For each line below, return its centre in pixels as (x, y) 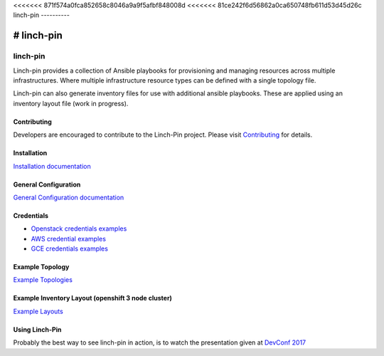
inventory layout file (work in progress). (71, 103)
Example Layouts (38, 311)
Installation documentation (52, 166)
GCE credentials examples (69, 248)
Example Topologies (43, 280)
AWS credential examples (69, 239)
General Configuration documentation (69, 197)
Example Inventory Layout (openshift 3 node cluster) (92, 298)
